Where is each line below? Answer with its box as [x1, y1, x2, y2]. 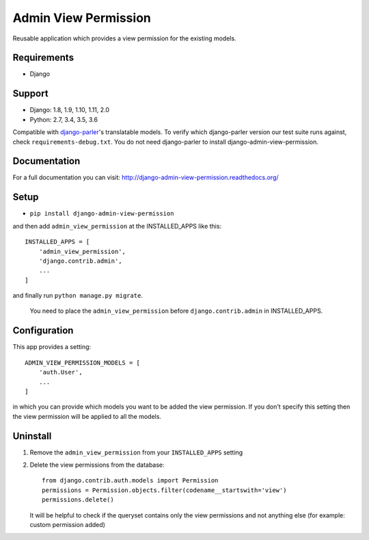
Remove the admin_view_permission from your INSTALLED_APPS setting [29, 448, 243, 457]
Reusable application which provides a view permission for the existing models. [12, 34, 236, 42]
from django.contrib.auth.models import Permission [42, 476, 219, 485]
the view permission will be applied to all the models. [12, 412, 162, 420]
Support [12, 88, 49, 99]
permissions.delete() [42, 496, 114, 504]
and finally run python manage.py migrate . [12, 292, 143, 300]
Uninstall [12, 430, 52, 441]
